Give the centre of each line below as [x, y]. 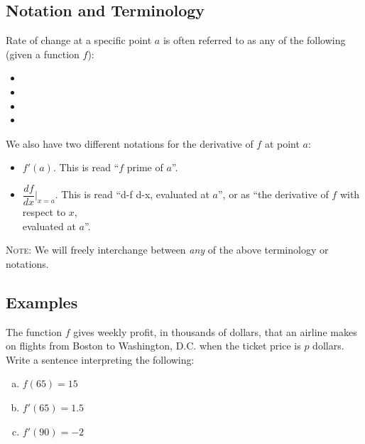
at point [282, 143]
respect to [44, 212]
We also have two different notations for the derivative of [130, 143]
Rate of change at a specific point [79, 40]
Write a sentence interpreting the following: [100, 359]
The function [34, 331]
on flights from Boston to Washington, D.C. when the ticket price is [153, 346]
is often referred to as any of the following [254, 40]
